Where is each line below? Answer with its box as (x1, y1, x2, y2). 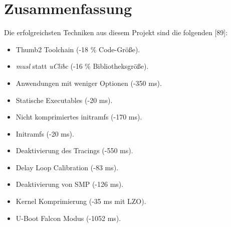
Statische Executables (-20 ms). (16, 94, 113, 105)
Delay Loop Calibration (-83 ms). (16, 162, 119, 172)
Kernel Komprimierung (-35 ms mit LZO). (16, 196, 146, 206)
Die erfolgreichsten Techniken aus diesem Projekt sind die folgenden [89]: (4, 27, 228, 38)
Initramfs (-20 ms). (16, 128, 74, 139)
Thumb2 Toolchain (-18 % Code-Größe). (16, 44, 140, 54)
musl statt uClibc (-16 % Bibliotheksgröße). (16, 61, 149, 71)
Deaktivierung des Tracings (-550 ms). (16, 145, 133, 156)
